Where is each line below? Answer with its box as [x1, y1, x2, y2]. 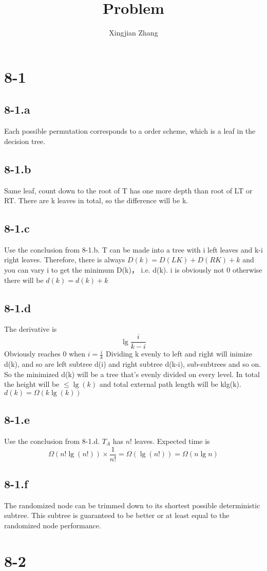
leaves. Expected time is [134, 435, 210, 446]
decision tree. [4, 135, 46, 146]
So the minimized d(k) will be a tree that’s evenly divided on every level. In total [4, 368, 260, 379]
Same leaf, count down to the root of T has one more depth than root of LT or [4, 185, 253, 195]
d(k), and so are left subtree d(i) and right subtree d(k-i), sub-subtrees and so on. [4, 358, 261, 369]
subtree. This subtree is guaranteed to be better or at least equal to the [4, 510, 230, 521]
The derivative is [4, 324, 57, 334]
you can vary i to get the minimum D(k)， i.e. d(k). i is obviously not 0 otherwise [4, 264, 262, 275]
